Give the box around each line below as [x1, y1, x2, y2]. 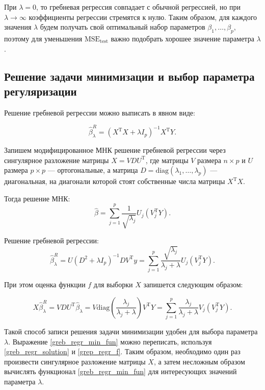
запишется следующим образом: [143, 279, 243, 290]
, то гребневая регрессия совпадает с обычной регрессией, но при [36, 2, 241, 12]
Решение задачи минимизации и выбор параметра [4, 68, 255, 84]
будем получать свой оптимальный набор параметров [40, 21, 205, 32]
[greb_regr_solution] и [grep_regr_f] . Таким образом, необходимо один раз [4, 346, 241, 357]
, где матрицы [145, 154, 189, 165]
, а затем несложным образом [153, 356, 245, 366]
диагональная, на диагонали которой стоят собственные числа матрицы [4, 176, 225, 187]
